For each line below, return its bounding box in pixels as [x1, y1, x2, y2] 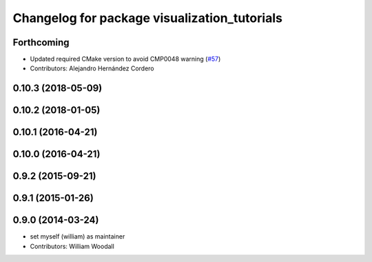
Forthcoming [12, 37, 70, 48]
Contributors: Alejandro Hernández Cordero [30, 64, 154, 72]
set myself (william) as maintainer [30, 232, 125, 241]
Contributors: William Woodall [30, 242, 115, 250]
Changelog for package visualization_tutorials [12, 10, 282, 26]
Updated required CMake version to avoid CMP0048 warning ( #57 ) [30, 55, 221, 63]
